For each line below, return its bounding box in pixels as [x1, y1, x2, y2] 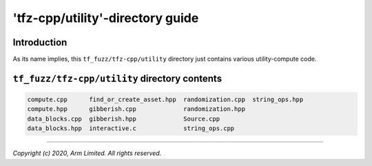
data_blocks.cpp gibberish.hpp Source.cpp [27, 114, 220, 123]
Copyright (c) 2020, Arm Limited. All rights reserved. [12, 149, 162, 158]
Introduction [12, 37, 68, 48]
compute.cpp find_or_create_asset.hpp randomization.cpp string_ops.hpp [27, 96, 304, 103]
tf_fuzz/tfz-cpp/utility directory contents [12, 72, 223, 84]
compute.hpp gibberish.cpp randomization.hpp [27, 105, 246, 113]
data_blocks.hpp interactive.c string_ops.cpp [27, 125, 235, 132]
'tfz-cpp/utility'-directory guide [12, 10, 199, 25]
